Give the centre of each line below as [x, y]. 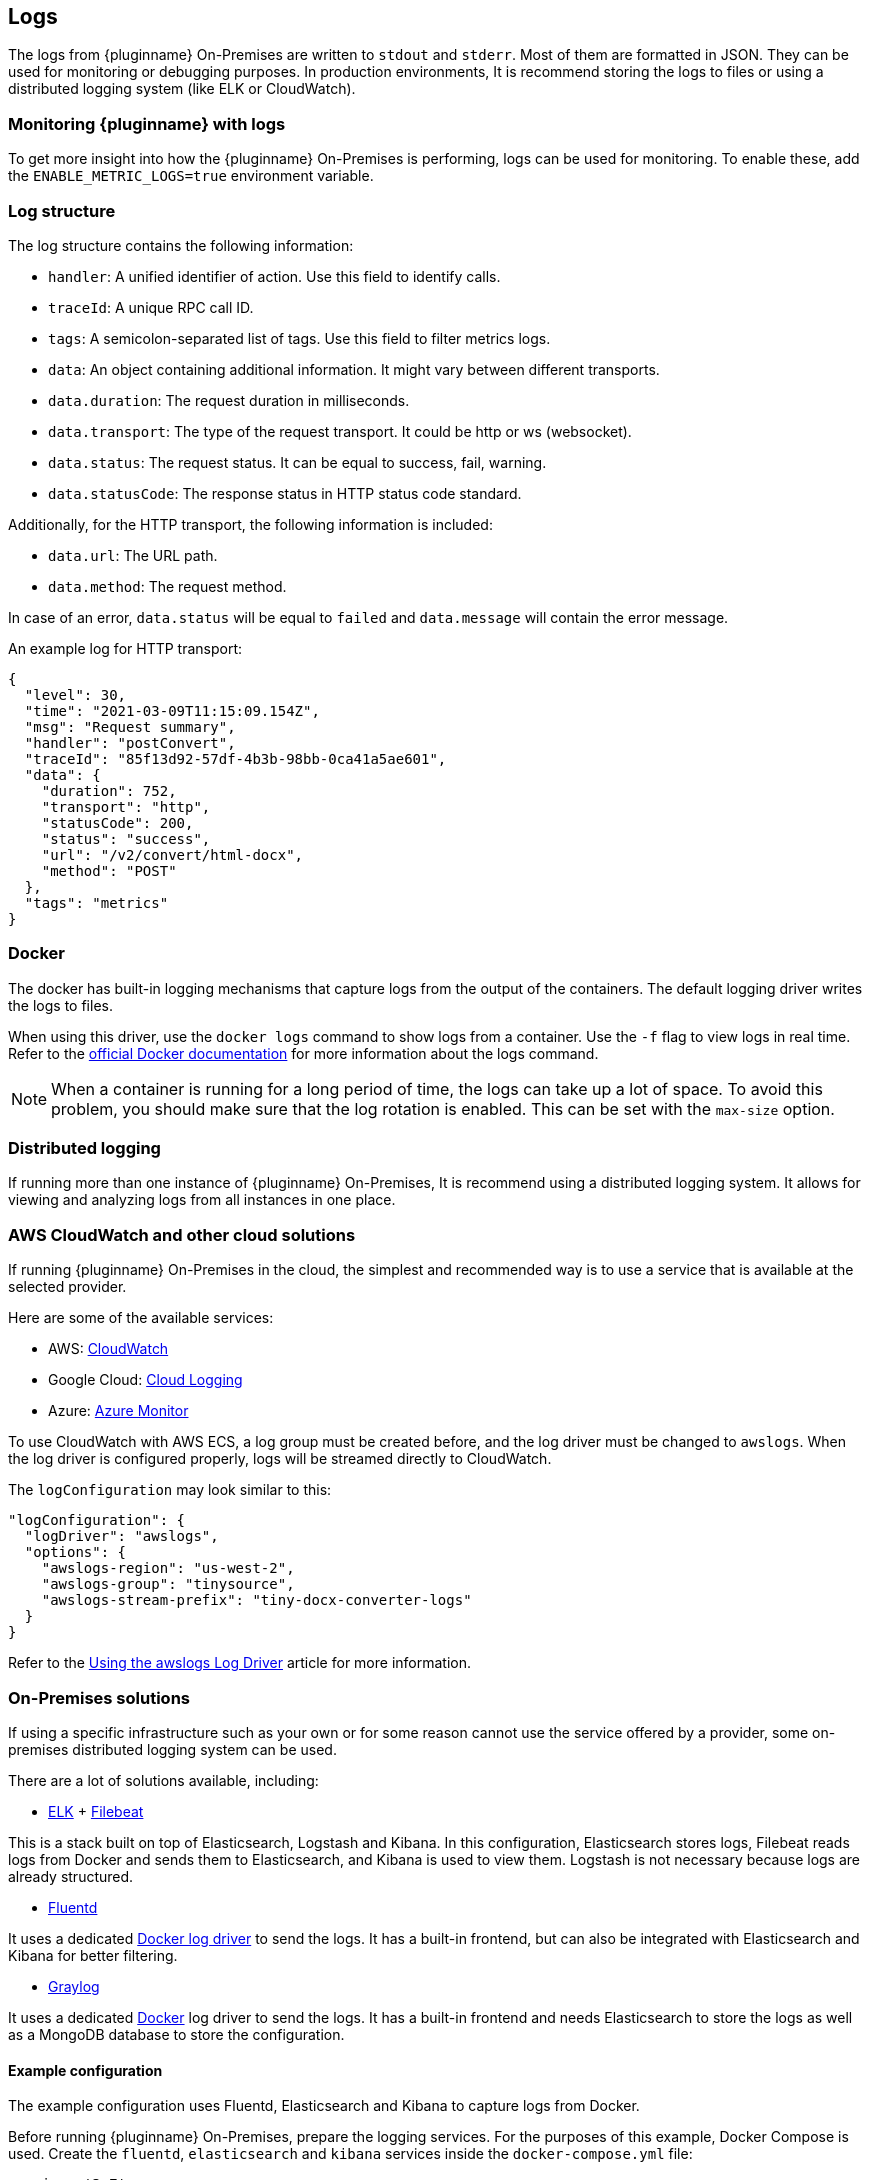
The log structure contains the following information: [181, 245]
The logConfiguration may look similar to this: [170, 1490]
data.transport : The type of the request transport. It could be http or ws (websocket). [340, 431]
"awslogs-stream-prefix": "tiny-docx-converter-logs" [256, 1600]
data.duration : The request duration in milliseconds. [229, 400]
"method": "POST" [109, 870]
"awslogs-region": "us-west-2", [168, 1568]
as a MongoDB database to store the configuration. [176, 2034]
